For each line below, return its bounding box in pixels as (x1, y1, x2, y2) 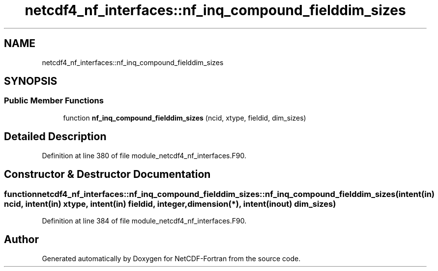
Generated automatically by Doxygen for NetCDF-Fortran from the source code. (42, 254, 301, 263)
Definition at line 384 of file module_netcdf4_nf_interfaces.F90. (42, 216, 247, 225)
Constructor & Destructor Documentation (4, 168, 211, 181)
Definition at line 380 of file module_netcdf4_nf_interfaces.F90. (42, 151, 246, 160)
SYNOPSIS (4, 75, 58, 88)
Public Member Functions (4, 96, 104, 106)
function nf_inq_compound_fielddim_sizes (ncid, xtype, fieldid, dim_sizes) (63, 113, 306, 122)
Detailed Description (4, 130, 107, 143)
